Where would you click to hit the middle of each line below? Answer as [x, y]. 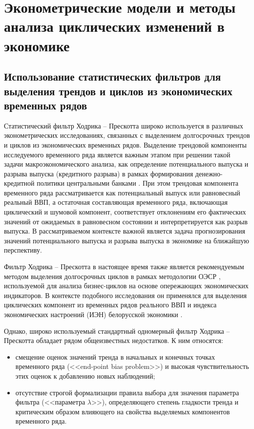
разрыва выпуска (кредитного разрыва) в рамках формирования [99, 173]
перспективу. [23, 250]
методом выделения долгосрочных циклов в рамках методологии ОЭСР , [112, 276]
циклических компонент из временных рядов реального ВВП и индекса [110, 305]
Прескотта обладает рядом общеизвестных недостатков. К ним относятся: [114, 340]
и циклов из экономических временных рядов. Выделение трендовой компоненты [125, 144]
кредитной [19, 183]
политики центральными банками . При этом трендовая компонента [138, 183]
